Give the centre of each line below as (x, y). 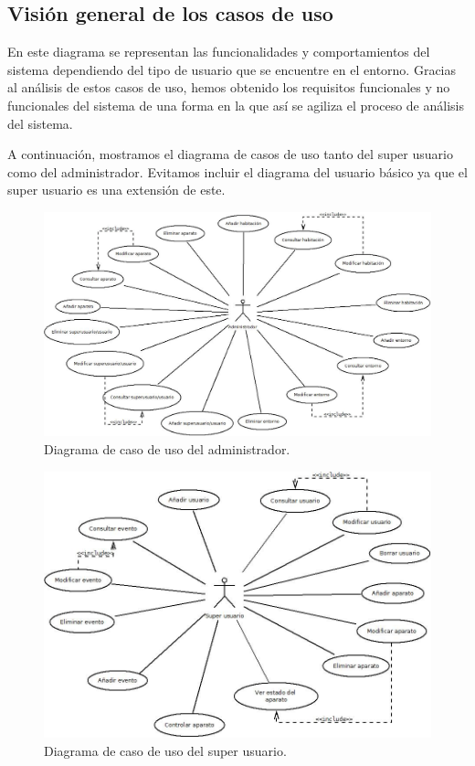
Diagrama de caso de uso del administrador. (167, 449)
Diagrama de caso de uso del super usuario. (165, 750)
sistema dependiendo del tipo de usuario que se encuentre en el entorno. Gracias (232, 69)
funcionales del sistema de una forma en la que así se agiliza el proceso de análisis (236, 105)
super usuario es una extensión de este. (116, 190)
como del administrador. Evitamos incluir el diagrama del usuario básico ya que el (237, 171)
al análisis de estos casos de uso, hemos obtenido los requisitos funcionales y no (229, 87)
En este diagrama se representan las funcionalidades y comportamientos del (219, 52)
